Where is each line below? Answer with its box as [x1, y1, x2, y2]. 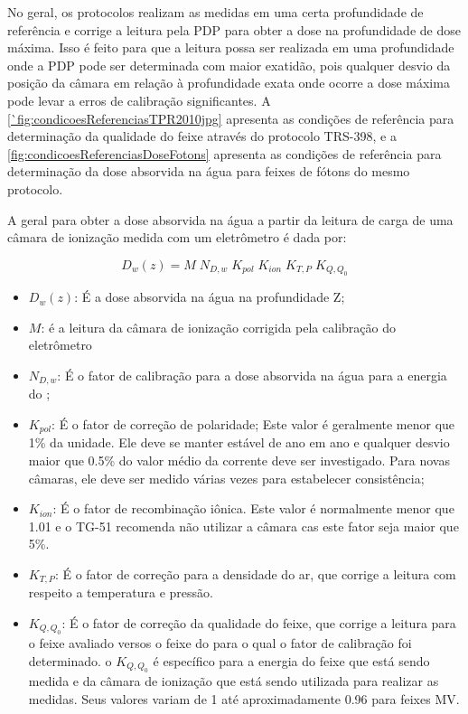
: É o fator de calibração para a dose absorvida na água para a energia [57, 365, 447, 384]
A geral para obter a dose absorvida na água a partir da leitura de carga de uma [7, 210, 454, 229]
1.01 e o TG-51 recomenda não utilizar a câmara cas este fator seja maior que [28, 516, 459, 535]
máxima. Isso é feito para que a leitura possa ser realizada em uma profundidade [7, 38, 454, 57]
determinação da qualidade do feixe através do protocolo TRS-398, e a [7, 127, 397, 146]
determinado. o [28, 652, 112, 671]
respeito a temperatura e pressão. [28, 583, 213, 602]
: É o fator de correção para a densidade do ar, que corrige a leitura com [54, 564, 456, 583]
